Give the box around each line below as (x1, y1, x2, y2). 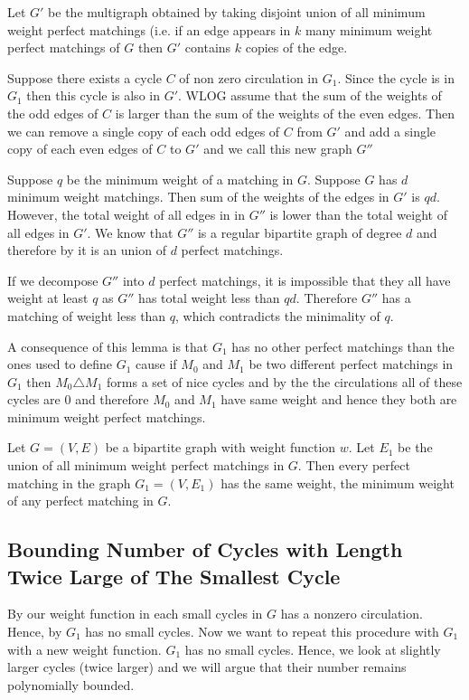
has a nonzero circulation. (280, 604, 423, 623)
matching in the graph (7, 473, 131, 492)
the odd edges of (7, 103, 98, 122)
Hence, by (7, 622, 62, 641)
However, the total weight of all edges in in (7, 204, 245, 223)
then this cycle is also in (26, 86, 160, 105)
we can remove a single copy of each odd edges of (7, 121, 280, 140)
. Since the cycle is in (337, 68, 455, 87)
